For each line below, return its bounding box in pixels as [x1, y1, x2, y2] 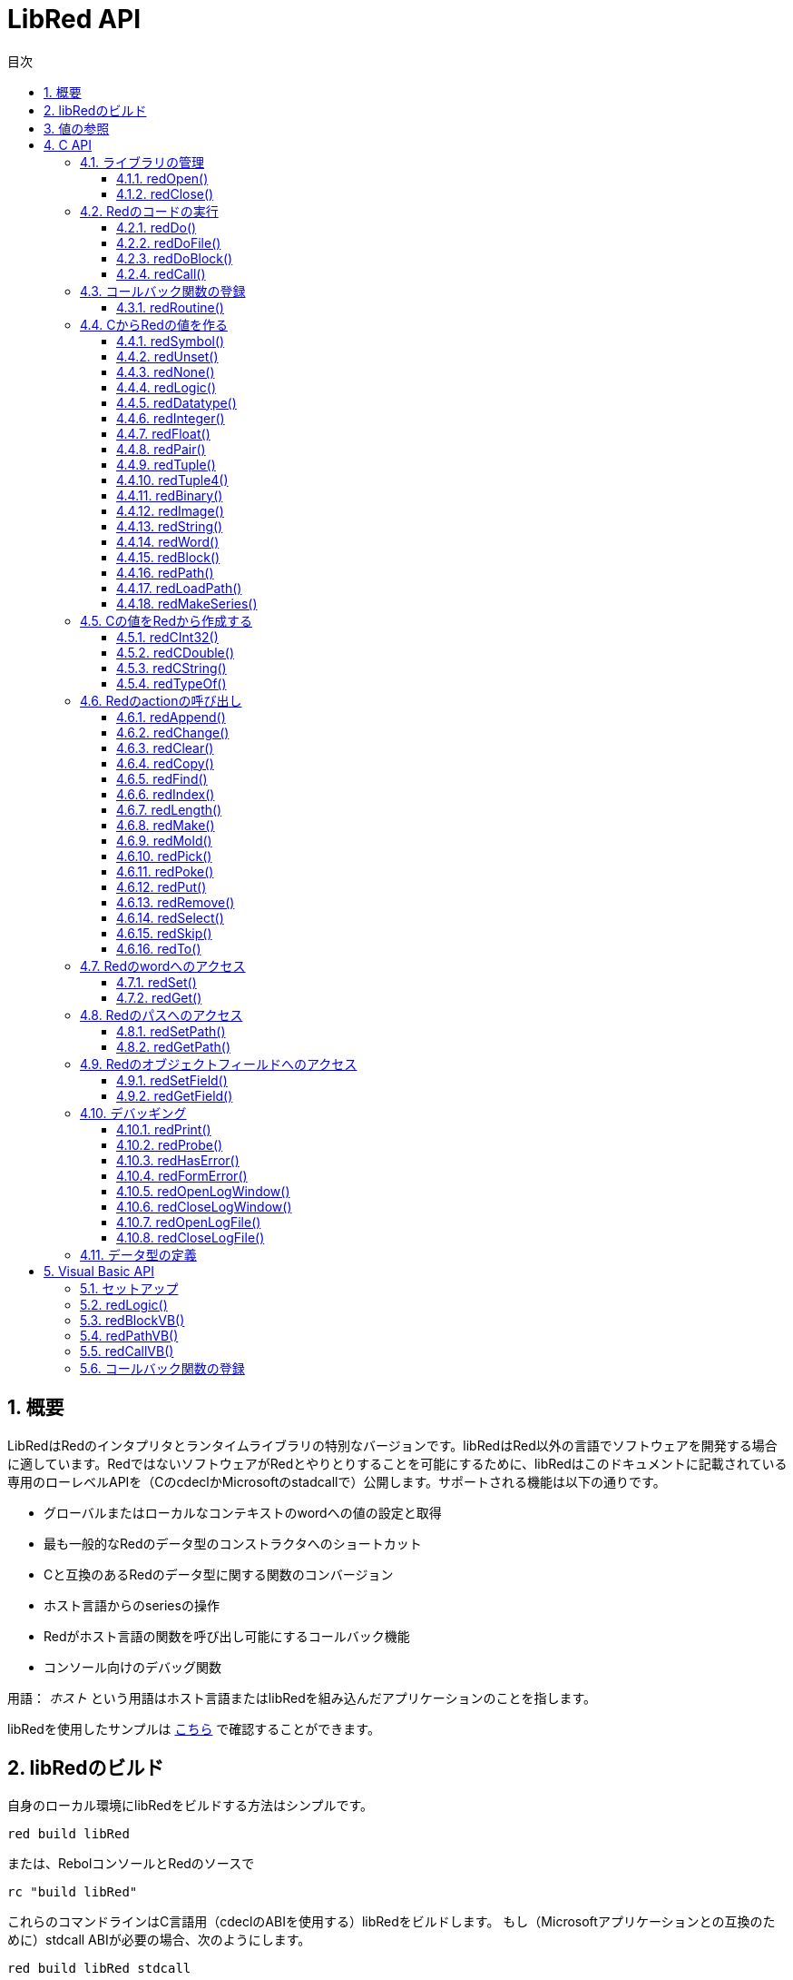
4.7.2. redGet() [116, 989, 202, 1005]
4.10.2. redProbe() [116, 1136, 223, 1153]
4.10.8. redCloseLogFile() [116, 1229, 265, 1245]
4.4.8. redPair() [116, 441, 206, 457]
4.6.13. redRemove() [116, 894, 235, 910]
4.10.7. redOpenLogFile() [116, 1213, 261, 1230]
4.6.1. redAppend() [116, 708, 226, 725]
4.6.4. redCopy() [116, 755, 214, 771]
